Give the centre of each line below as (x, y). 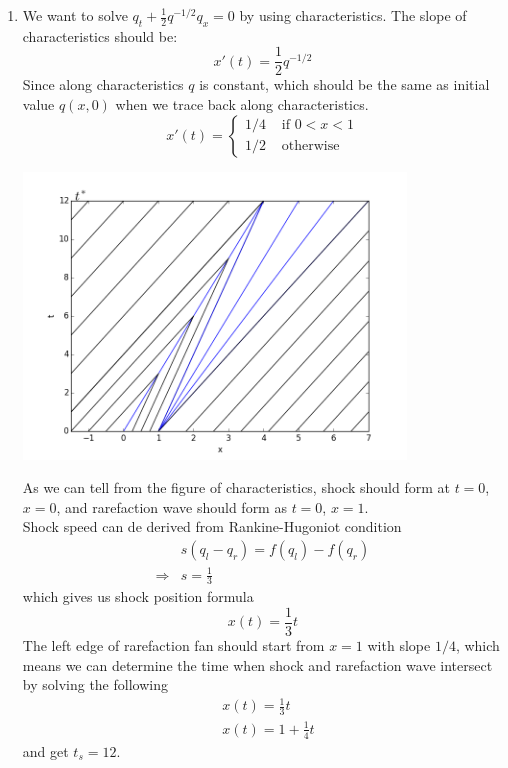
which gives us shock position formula (138, 596)
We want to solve (75, 15)
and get (45, 750)
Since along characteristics (103, 84)
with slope (399, 645)
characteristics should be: (100, 35)
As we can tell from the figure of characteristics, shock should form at (236, 487)
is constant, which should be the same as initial (344, 84)
